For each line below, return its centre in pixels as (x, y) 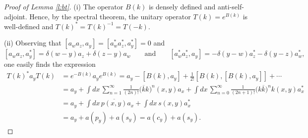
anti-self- (231, 6)
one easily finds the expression (50, 64)
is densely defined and (182, 6)
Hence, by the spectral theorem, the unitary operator (110, 16)
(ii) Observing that (33, 43)
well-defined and (29, 26)
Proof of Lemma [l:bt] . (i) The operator (64, 6)
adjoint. (16, 16)
